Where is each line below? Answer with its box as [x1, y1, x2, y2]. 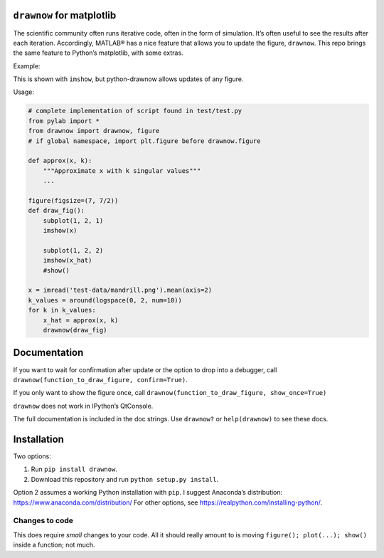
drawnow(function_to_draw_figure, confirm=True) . [13, 375, 188, 384]
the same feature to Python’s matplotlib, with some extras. [13, 48, 184, 57]
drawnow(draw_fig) [43, 326, 107, 335]
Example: [13, 61, 41, 70]
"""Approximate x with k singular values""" [43, 167, 201, 174]
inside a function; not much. [13, 541, 95, 549]
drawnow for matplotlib [13, 9, 117, 21]
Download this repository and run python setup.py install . [31, 475, 219, 483]
